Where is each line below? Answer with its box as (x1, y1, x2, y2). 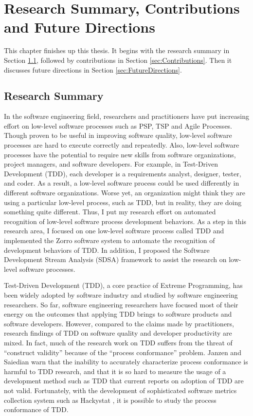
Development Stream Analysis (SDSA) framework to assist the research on (4, 254, 227, 265)
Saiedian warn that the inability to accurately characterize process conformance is (4, 357, 248, 367)
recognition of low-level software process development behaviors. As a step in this (4, 216, 247, 226)
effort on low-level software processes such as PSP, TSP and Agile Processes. (4, 120, 233, 131)
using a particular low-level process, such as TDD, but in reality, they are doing (4, 197, 242, 207)
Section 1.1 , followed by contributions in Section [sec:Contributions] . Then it (4, 55, 232, 65)
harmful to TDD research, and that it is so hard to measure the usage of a (4, 366, 226, 376)
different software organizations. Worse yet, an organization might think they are (4, 188, 245, 198)
